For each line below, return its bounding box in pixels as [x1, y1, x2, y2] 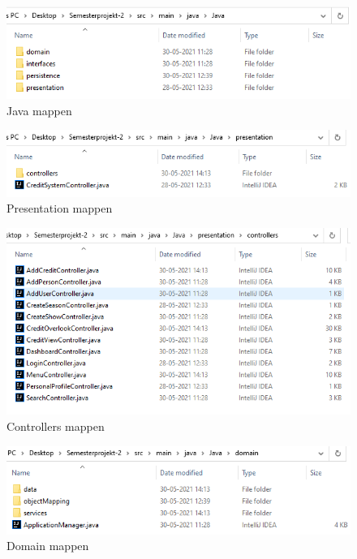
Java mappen [6, 101, 72, 118]
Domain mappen [6, 537, 89, 554]
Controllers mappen [6, 417, 105, 434]
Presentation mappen [6, 200, 113, 217]
